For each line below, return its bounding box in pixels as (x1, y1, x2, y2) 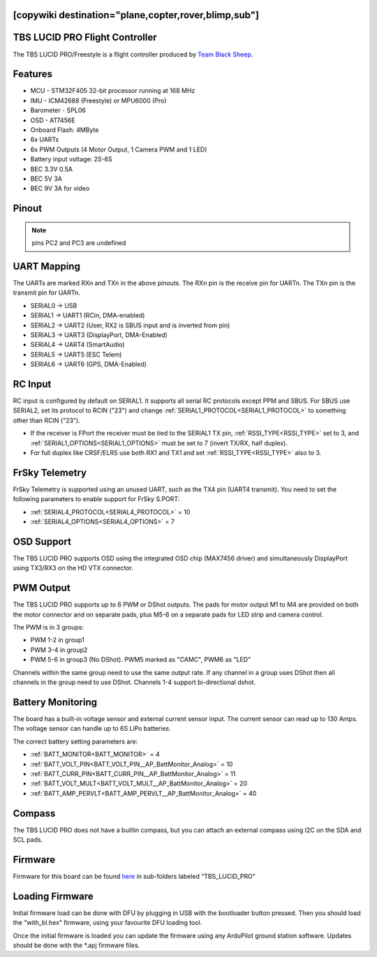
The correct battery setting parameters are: (13, 737, 138, 745)
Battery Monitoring (13, 696, 98, 708)
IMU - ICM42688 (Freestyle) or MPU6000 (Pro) (30, 96, 167, 105)
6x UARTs (30, 135, 59, 144)
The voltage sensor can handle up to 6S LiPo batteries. (13, 725, 171, 733)
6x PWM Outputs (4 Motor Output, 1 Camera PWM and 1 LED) (30, 145, 207, 154)
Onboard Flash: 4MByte (30, 126, 99, 134)
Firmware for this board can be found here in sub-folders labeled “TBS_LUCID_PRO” (13, 872, 256, 880)
